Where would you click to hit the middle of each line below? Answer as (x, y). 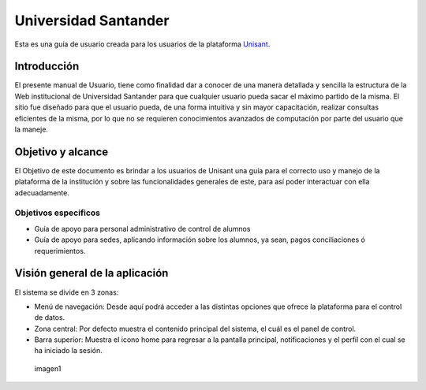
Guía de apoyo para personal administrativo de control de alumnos (142, 228)
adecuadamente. (42, 192)
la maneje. (32, 129)
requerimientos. (60, 251)
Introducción (47, 67)
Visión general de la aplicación (92, 273)
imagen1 (48, 368)
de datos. (50, 318)
